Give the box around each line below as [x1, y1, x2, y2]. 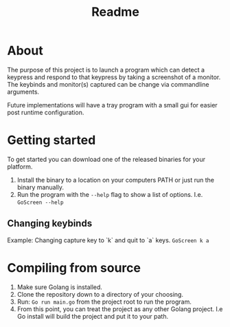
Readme [91, 4, 139, 20]
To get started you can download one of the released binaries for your [7, 155, 206, 163]
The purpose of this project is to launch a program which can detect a [7, 65, 205, 74]
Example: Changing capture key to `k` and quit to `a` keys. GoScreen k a [7, 235, 209, 244]
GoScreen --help [16, 199, 64, 206]
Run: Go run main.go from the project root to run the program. [16, 297, 192, 306]
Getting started [7, 132, 96, 148]
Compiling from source [7, 260, 141, 275]
